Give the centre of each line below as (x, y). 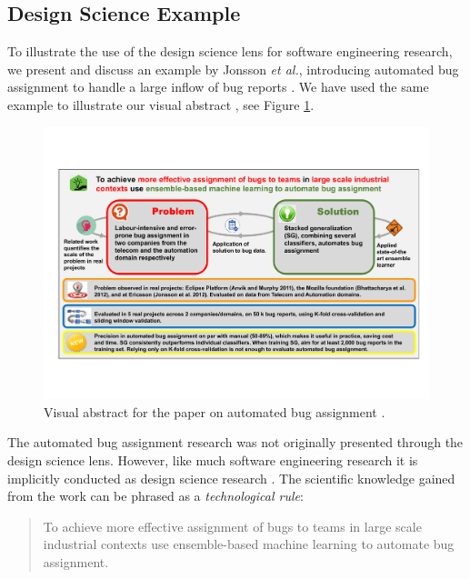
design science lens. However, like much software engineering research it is (213, 460)
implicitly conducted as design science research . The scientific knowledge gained (231, 478)
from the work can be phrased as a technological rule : (155, 496)
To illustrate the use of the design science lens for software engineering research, (230, 51)
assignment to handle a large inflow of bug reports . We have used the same (218, 87)
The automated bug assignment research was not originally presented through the (235, 442)
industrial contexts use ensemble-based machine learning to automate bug (249, 544)
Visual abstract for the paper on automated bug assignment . (215, 411)
